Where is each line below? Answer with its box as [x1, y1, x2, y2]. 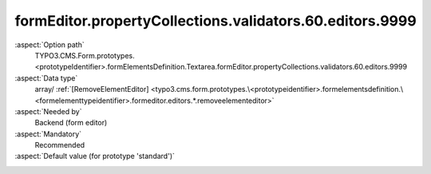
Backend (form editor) [34, 118, 108, 128]
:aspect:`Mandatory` [14, 129, 82, 139]
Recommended [34, 140, 85, 150]
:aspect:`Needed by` [14, 106, 82, 116]
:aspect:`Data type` [14, 73, 78, 83]
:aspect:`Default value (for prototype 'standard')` [14, 152, 176, 161]
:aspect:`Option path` [14, 40, 85, 49]
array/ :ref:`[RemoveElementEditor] [34, 85, 149, 94]
